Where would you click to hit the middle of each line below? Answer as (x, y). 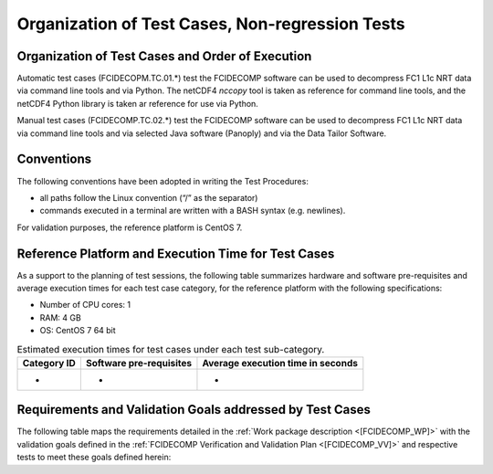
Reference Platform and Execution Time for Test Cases (176, 253)
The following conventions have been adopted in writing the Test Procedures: (163, 181)
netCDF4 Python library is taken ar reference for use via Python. (138, 103)
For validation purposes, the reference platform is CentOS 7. (130, 227)
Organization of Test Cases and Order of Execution (164, 56)
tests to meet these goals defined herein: (94, 458)
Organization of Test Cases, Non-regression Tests (211, 24)
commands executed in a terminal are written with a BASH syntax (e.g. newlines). (193, 211)
